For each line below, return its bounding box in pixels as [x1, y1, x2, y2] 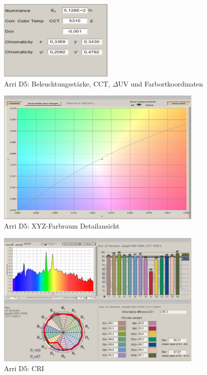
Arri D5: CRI [4, 363, 44, 373]
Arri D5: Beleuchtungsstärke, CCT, [4, 78, 110, 88]
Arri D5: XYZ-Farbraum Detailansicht [4, 221, 120, 231]
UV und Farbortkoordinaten [118, 78, 203, 88]
